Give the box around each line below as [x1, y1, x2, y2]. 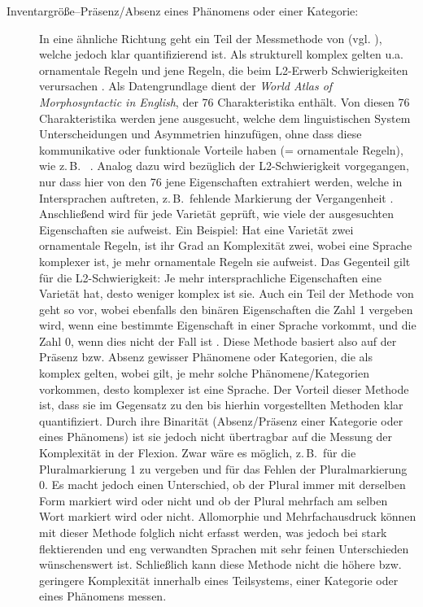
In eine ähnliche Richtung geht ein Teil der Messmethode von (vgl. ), [39, 29, 382, 46]
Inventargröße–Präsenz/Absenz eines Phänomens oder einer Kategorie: [7, 2, 359, 19]
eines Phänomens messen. [39, 587, 167, 605]
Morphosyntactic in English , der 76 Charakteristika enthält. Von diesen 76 [39, 93, 410, 110]
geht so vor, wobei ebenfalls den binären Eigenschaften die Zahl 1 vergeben [39, 300, 413, 317]
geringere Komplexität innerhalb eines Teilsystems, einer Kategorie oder [39, 571, 399, 588]
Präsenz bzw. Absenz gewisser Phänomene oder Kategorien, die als [39, 348, 373, 365]
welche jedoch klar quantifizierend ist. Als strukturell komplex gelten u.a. [39, 46, 404, 63]
